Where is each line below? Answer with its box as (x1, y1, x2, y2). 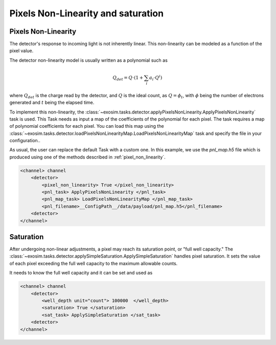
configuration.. (9, 137, 40, 144)
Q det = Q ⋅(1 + (112, 75, 144, 82)
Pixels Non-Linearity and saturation (9, 8, 164, 19)
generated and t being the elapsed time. (9, 100, 95, 106)
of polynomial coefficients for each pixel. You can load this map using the (9, 123, 164, 129)
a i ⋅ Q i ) (149, 74, 163, 82)
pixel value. (9, 48, 34, 54)
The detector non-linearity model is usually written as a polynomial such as (9, 57, 168, 63)
